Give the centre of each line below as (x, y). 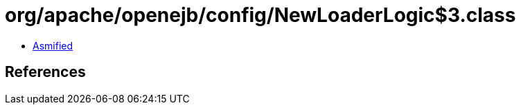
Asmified (53, 45)
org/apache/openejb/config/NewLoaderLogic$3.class (260, 15)
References (45, 72)
